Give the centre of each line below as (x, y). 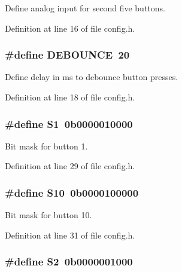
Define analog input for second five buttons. (85, 8)
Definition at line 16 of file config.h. (70, 28)
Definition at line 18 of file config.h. (70, 97)
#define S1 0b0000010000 (69, 123)
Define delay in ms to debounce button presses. (92, 77)
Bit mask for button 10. (48, 215)
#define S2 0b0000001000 (69, 262)
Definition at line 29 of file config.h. (70, 166)
